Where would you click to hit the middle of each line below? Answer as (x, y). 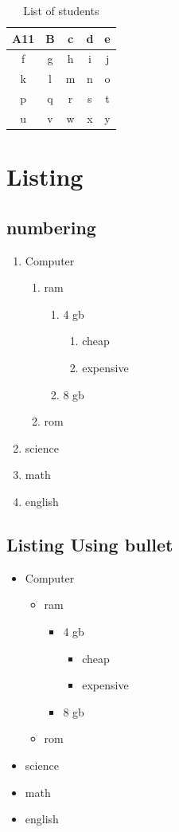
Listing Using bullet (90, 544)
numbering (51, 227)
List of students (61, 10)
